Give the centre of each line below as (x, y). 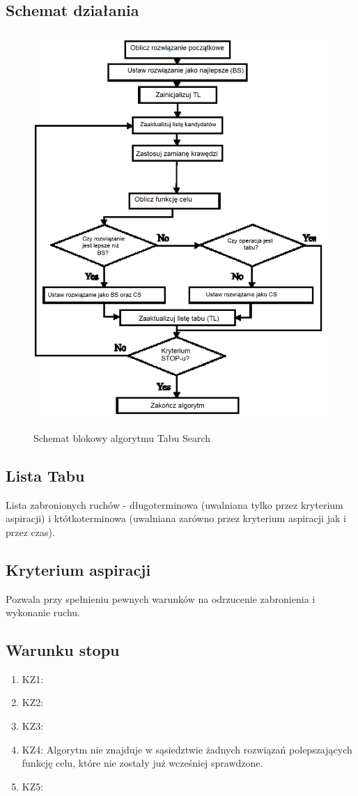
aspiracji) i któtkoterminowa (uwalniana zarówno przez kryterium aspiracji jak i (176, 518)
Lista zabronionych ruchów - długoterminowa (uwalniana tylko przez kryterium (174, 504)
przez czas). (30, 531)
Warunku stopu (63, 650)
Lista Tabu (45, 475)
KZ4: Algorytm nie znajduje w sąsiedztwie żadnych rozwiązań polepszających (187, 749)
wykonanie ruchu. (43, 612)
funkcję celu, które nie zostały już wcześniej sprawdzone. (142, 763)
